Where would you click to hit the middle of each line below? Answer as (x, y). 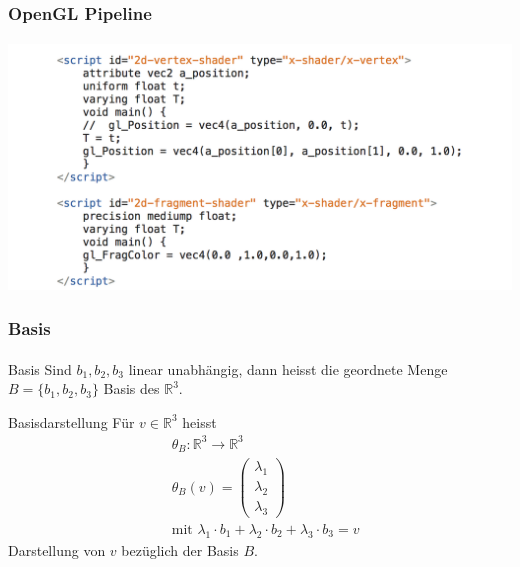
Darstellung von (57, 549)
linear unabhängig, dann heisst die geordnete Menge (288, 368)
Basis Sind (40, 368)
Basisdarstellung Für (71, 421)
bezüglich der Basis (180, 549)
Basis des (131, 388)
